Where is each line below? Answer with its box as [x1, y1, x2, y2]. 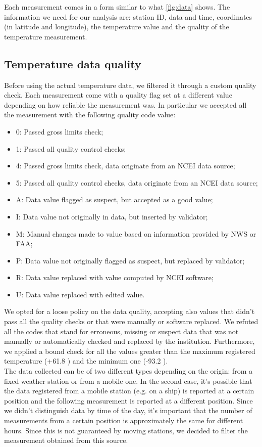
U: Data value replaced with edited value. [16, 289, 145, 299]
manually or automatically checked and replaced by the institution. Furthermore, [4, 336, 255, 346]
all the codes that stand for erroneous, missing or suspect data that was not [4, 326, 239, 336]
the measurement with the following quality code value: [4, 109, 176, 120]
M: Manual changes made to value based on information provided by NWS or [16, 228, 256, 239]
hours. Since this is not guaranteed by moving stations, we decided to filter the [4, 425, 248, 435]
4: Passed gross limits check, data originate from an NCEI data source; [16, 160, 235, 171]
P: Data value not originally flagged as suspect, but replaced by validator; [16, 255, 245, 265]
